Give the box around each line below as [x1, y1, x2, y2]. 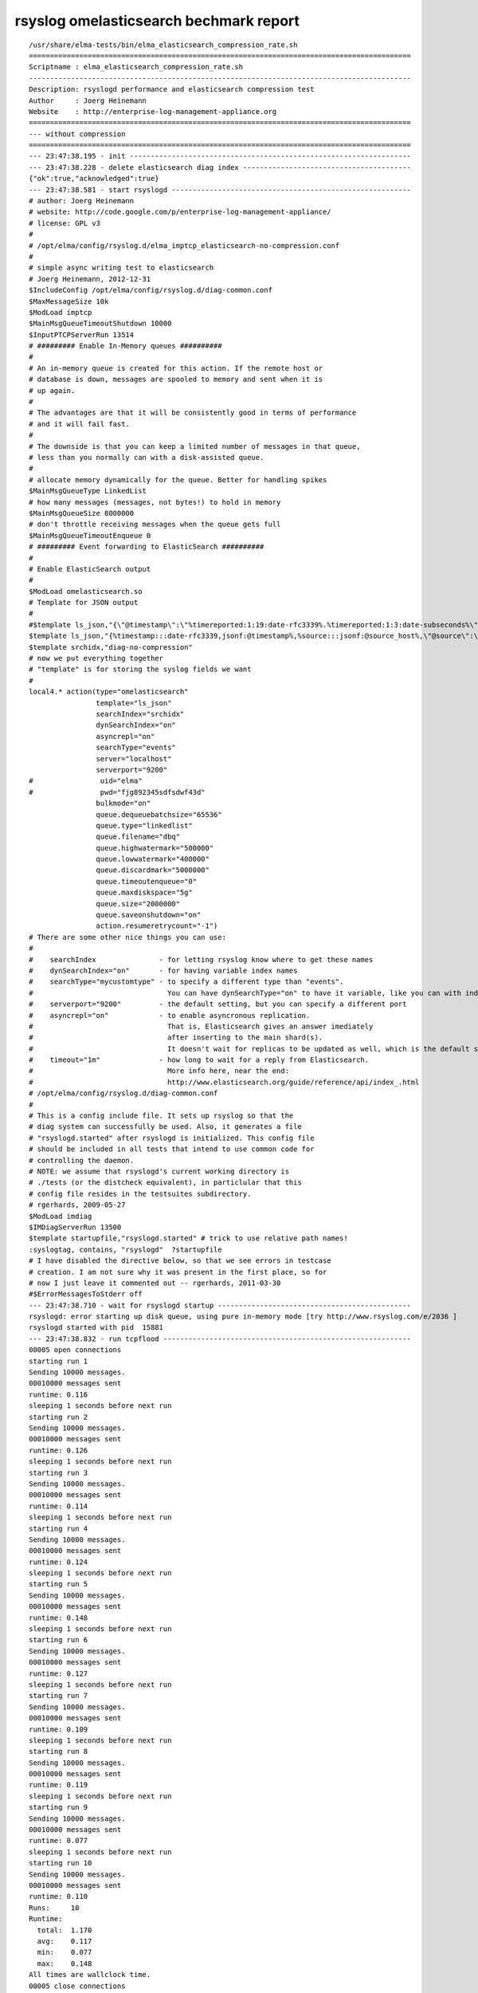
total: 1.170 [37, 1925, 92, 1935]
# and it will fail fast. [29, 419, 131, 428]
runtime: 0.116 [29, 1390, 88, 1399]
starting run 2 [29, 1412, 88, 1421]
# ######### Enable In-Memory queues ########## [29, 341, 222, 351]
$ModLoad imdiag [29, 1212, 92, 1221]
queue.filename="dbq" [96, 832, 181, 841]
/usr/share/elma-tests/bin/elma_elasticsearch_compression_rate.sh [29, 40, 298, 49]
